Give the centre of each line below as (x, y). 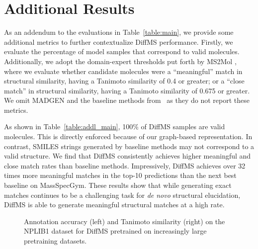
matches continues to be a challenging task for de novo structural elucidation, (122, 195)
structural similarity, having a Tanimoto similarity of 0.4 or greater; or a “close (124, 81)
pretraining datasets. (55, 241)
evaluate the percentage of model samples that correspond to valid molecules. (122, 51)
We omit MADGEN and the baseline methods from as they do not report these (127, 100)
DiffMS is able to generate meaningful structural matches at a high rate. (114, 205)
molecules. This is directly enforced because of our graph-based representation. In (128, 136)
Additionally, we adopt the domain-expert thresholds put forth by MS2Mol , (120, 61)
